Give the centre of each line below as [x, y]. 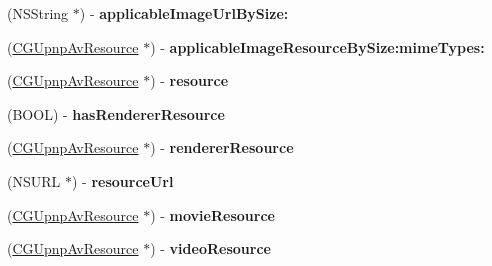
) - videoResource [210, 248]
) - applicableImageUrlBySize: [184, 13]
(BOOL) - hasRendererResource [116, 113]
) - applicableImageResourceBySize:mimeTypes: [317, 46]
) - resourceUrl [122, 180]
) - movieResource [212, 214]
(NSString [38, 13]
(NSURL [34, 180]
